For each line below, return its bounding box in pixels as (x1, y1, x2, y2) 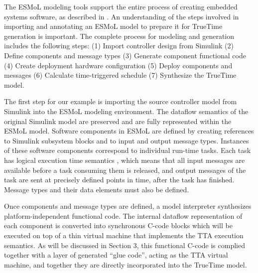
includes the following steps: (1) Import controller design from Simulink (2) (4, 40, 234, 51)
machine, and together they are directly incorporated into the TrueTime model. (4, 259, 247, 270)
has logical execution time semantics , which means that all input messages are (4, 154, 245, 165)
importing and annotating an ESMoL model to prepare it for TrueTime (4, 21, 223, 31)
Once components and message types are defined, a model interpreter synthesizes (4, 201, 252, 211)
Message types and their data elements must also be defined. (4, 184, 189, 194)
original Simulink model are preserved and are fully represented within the (4, 116, 232, 126)
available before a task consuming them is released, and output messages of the (4, 164, 246, 175)
